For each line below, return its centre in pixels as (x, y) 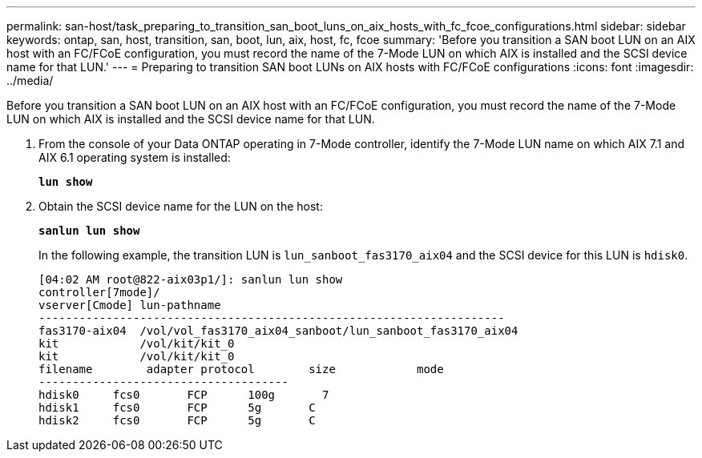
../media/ (30, 80)
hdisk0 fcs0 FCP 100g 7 (184, 395)
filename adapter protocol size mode (241, 369)
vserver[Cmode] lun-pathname (130, 305)
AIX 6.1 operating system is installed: (135, 157)
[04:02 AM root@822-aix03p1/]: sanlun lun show (191, 279)
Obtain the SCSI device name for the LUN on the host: (181, 206)
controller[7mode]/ (99, 292)
